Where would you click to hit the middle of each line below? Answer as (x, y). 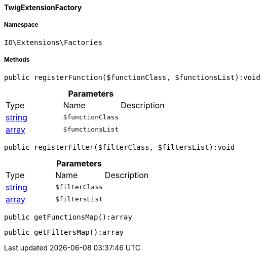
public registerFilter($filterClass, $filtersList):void (120, 147)
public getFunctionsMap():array (68, 217)
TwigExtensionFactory (43, 7)
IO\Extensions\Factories (53, 42)
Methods (17, 60)
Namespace (21, 25)
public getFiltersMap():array (64, 232)
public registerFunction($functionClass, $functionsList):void (132, 77)
